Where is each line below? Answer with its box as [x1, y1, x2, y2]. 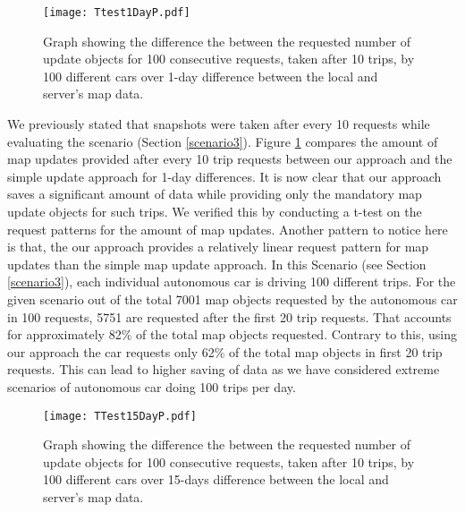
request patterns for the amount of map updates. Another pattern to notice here [7, 219, 448, 238]
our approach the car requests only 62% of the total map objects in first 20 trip [7, 342, 443, 361]
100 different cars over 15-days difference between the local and [43, 470, 389, 489]
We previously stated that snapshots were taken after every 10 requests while [7, 115, 430, 133]
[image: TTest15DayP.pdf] [43, 409, 197, 422]
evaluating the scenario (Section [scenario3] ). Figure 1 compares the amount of [7, 132, 438, 150]
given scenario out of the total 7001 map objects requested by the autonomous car [7, 289, 458, 308]
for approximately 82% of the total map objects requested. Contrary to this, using [7, 325, 457, 344]
